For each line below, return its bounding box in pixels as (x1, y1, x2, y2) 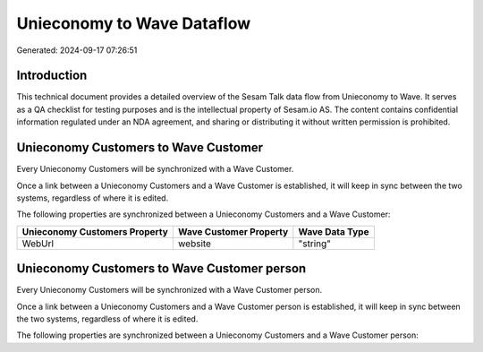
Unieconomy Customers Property (21, 225, 169, 237)
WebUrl (21, 237, 54, 250)
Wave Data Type (298, 225, 369, 237)
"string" (298, 237, 331, 250)
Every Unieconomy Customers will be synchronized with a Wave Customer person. (16, 285, 323, 296)
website (177, 237, 212, 250)
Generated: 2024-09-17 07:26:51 (16, 45, 138, 56)
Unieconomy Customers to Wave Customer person (16, 261, 307, 277)
